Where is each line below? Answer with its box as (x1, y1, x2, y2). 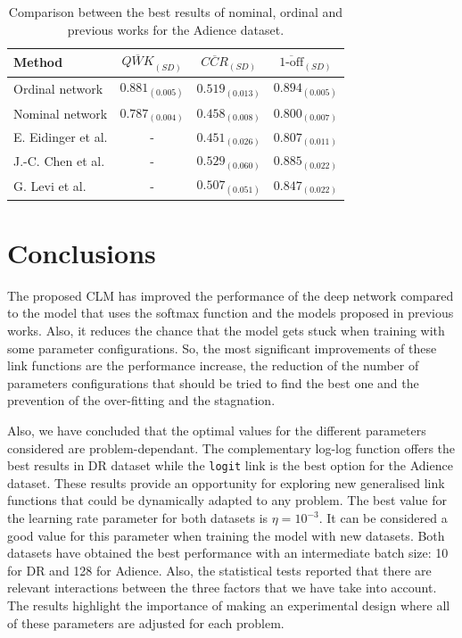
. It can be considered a (318, 509, 448, 527)
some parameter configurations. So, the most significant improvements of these (7, 338, 437, 357)
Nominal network (13, 104, 108, 122)
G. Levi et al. (13, 176, 87, 195)
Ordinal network (13, 79, 103, 98)
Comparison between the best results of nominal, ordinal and (8, 3, 343, 21)
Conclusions (7, 234, 156, 270)
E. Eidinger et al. (13, 128, 108, 146)
